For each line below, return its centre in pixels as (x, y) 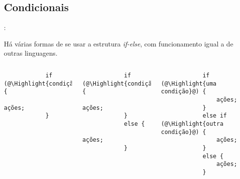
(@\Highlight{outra (192, 124)
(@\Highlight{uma (189, 83)
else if (215, 116)
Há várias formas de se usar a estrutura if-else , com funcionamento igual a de (119, 43)
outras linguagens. (31, 53)
